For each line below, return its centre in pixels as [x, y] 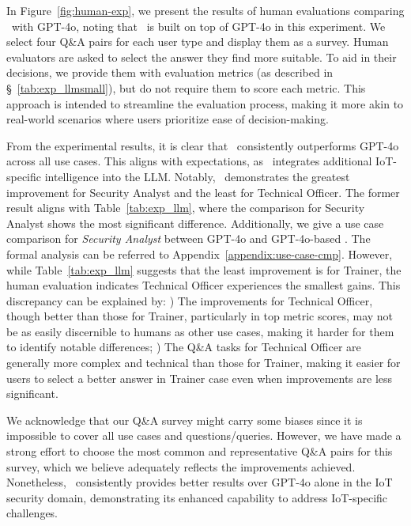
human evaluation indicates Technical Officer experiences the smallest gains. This [204, 285]
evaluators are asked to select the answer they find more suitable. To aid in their [202, 57]
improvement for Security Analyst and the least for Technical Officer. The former [203, 192]
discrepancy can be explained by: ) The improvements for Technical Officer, [190, 300]
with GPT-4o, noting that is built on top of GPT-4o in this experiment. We [198, 26]
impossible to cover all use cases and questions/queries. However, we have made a [204, 435]
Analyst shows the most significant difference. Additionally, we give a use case [195, 223]
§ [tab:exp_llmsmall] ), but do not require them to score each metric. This [186, 87]
